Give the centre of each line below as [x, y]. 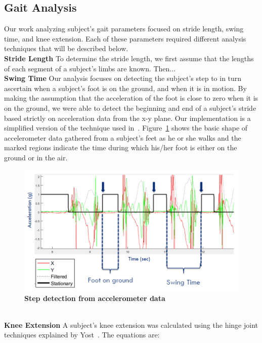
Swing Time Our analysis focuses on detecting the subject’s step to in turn [123, 78]
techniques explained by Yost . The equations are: [82, 335]
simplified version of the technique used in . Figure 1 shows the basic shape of [126, 128]
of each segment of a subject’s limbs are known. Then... [90, 68]
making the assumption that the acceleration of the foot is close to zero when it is [131, 98]
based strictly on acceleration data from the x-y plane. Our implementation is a [127, 118]
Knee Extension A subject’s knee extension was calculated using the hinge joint [131, 325]
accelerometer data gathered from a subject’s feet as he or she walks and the [123, 137]
